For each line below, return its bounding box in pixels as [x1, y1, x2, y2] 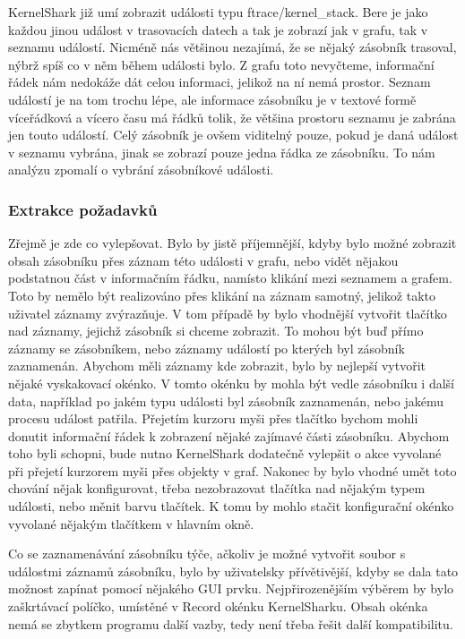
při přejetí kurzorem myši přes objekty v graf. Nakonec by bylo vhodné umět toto [8, 461, 457, 480]
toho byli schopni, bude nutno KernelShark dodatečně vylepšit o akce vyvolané [8, 444, 442, 463]
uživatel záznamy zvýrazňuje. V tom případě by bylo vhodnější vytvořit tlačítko [8, 303, 447, 322]
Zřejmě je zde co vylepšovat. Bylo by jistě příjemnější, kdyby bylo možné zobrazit [8, 234, 457, 252]
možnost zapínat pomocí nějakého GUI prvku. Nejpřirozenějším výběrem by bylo [8, 579, 454, 598]
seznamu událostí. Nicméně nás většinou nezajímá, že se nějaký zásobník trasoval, [8, 38, 457, 56]
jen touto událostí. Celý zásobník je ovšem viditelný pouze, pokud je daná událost [8, 125, 459, 144]
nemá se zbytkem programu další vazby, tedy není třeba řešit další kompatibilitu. [8, 614, 453, 633]
